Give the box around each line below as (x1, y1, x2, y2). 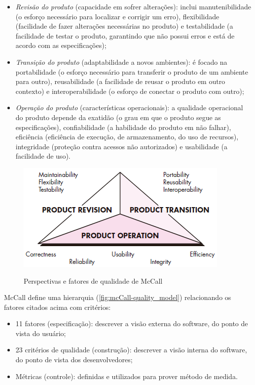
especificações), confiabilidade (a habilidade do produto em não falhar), (15, 122, 231, 132)
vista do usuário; (15, 328, 66, 338)
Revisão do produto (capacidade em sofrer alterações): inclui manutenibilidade (15, 1, 251, 11)
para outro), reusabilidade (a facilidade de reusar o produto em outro (15, 76, 225, 86)
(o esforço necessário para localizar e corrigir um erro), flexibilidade (15, 11, 219, 21)
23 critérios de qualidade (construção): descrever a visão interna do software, (15, 344, 247, 355)
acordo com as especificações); (15, 40, 107, 50)
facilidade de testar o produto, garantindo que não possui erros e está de (15, 30, 235, 41)
